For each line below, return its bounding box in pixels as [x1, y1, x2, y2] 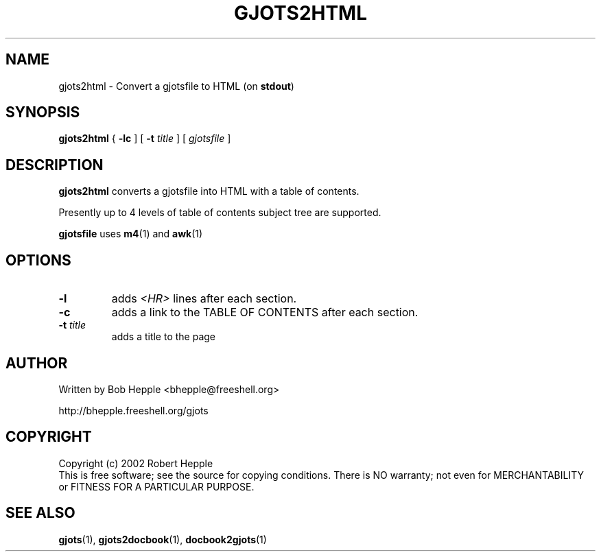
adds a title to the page [111, 331, 216, 343]
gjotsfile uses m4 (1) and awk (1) [58, 228, 203, 240]
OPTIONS [5, 251, 71, 269]
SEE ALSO [5, 504, 75, 522]
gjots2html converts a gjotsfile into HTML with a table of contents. [58, 185, 360, 198]
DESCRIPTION [5, 156, 104, 174]
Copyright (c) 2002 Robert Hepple [58, 457, 213, 469]
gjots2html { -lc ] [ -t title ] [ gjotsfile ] [58, 132, 231, 145]
